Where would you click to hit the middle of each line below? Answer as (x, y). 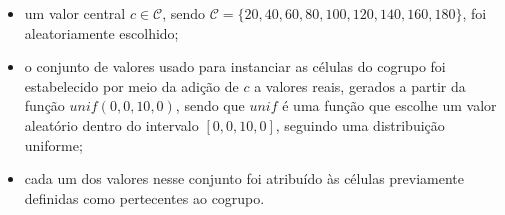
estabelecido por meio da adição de (131, 85)
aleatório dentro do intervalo (111, 124)
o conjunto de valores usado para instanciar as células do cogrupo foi (235, 66)
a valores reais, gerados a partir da (360, 85)
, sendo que (210, 105)
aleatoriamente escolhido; (101, 32)
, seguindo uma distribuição (360, 124)
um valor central (75, 13)
